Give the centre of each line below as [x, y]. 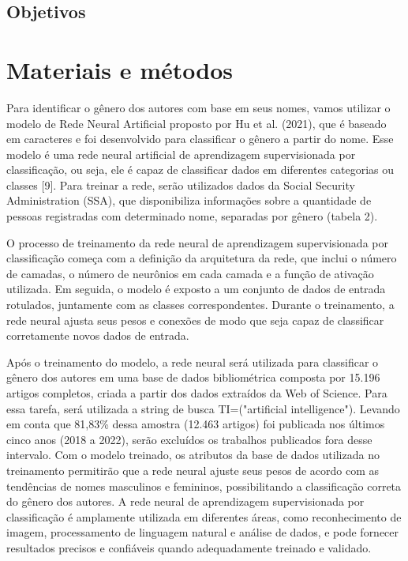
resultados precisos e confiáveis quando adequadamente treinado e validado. [189, 547]
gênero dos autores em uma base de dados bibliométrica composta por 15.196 [193, 377]
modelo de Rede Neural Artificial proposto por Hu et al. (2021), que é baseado [197, 123]
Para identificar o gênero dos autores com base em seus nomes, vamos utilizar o [198, 107]
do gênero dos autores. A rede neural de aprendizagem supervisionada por [185, 501]
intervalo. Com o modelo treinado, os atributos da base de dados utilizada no [193, 455]
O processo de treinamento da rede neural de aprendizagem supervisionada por [197, 242]
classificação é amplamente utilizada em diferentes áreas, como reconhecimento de [204, 516]
